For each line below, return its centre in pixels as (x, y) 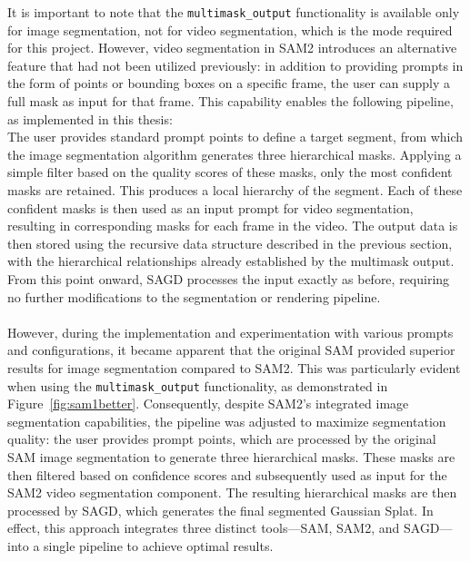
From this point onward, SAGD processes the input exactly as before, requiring (229, 278)
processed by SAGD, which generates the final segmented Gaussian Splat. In (220, 510)
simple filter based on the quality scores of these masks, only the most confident (230, 172)
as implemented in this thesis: (90, 118)
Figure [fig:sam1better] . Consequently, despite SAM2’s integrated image (208, 404)
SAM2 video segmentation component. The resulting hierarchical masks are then (232, 492)
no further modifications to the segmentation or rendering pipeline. (194, 296)
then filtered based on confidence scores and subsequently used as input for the (227, 474)
